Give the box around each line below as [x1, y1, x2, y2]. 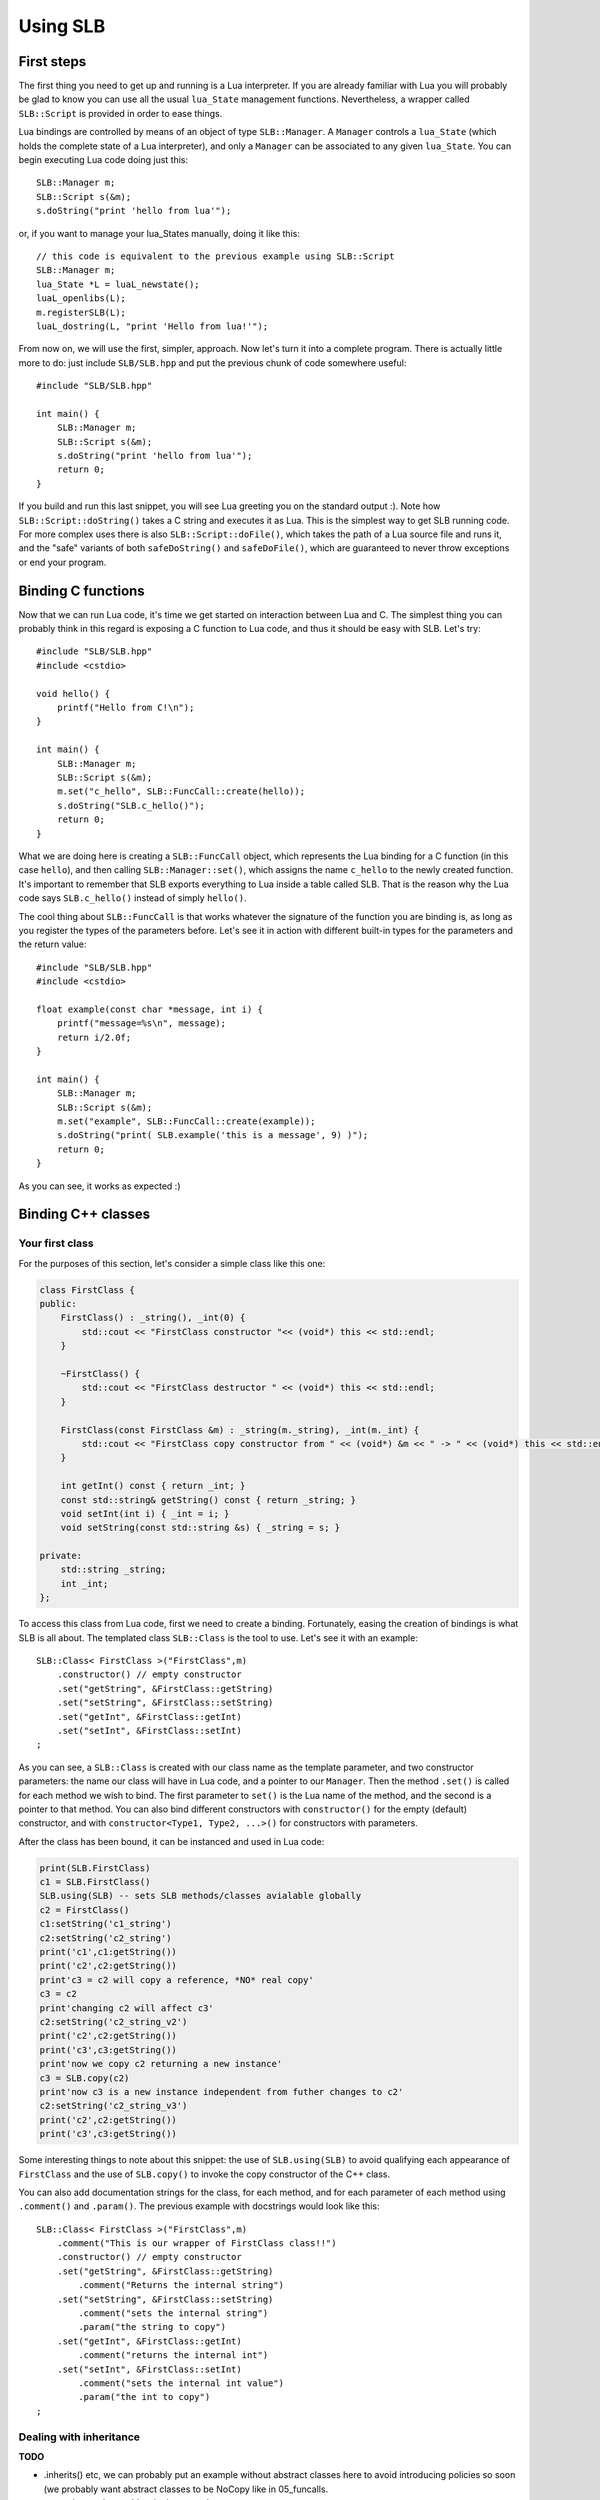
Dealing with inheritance [18, 2430, 140, 2444]
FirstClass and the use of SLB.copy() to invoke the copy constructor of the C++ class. [18, 2168, 390, 2180]
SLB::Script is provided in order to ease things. [18, 107, 223, 119]
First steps [18, 53, 87, 70]
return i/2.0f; [56, 1031, 132, 1043]
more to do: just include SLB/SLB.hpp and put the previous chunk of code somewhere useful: [18, 356, 407, 369]
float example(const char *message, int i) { [36, 1003, 264, 1015]
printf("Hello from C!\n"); [56, 702, 195, 714]
